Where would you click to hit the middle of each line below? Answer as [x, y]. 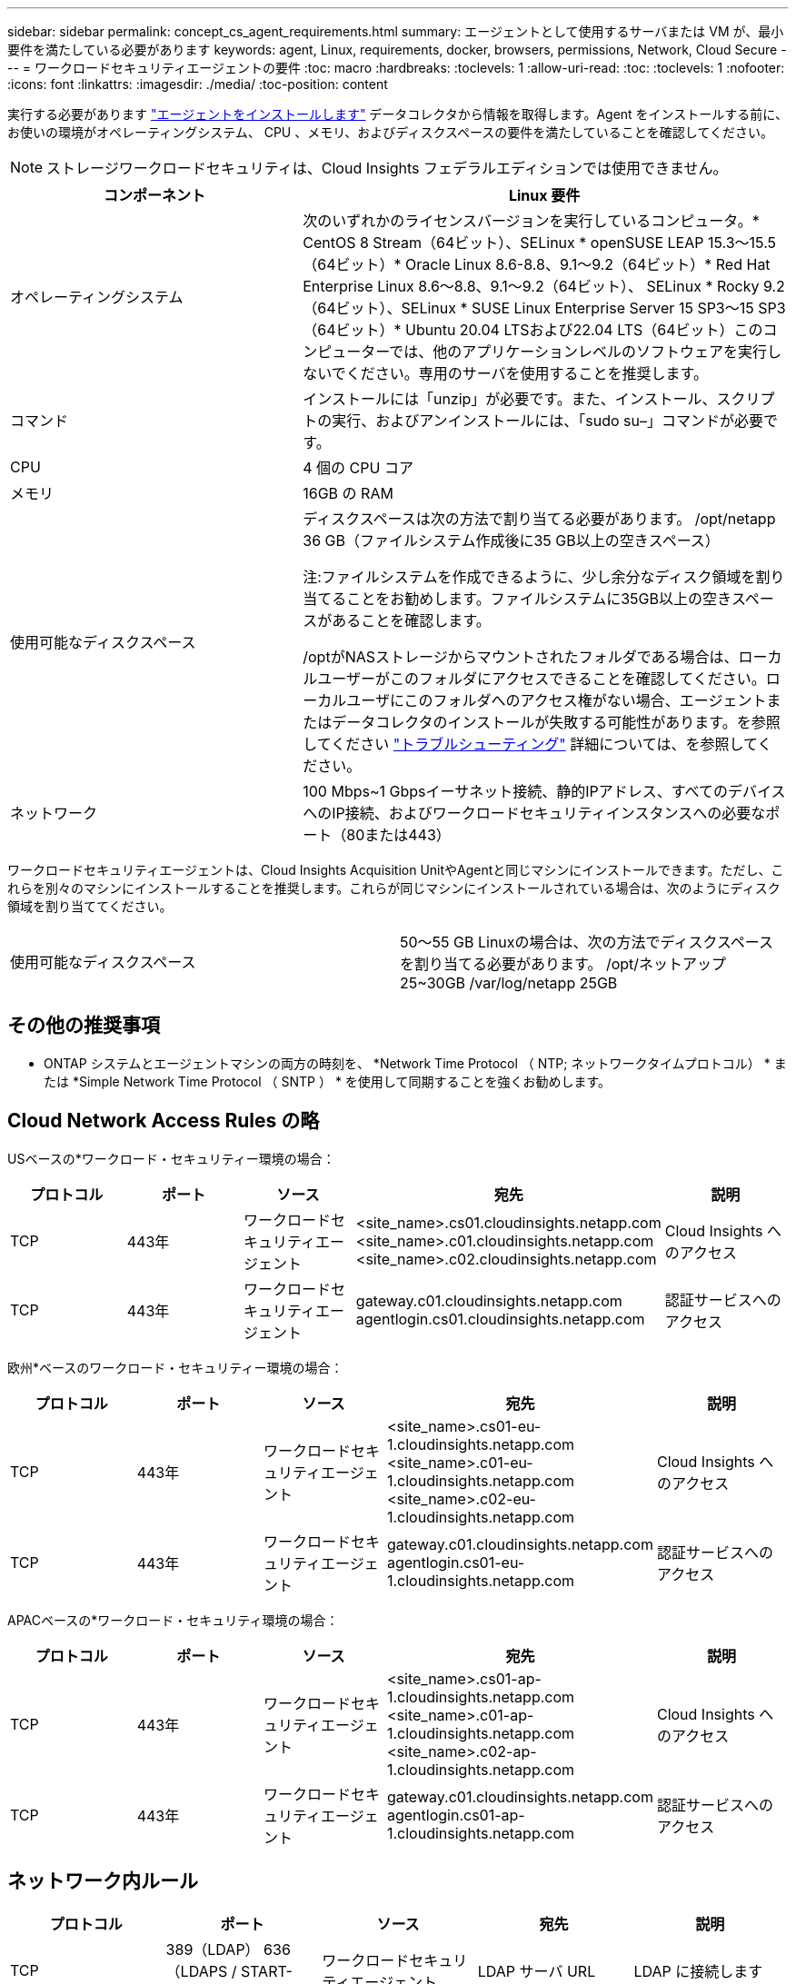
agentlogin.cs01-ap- [456, 1815]
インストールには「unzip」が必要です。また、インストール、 [510, 399]
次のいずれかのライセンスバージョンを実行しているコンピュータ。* [531, 221]
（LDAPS [197, 1971]
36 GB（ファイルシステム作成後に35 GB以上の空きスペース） [511, 541]
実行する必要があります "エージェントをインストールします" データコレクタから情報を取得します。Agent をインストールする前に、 [398, 114]
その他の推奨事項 [84, 1026]
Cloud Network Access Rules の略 [164, 1121]
